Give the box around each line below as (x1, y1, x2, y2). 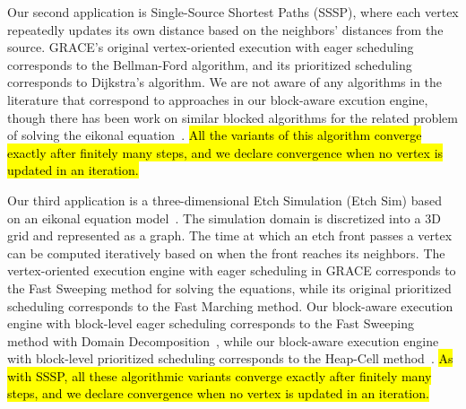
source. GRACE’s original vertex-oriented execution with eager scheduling (7, 38, 414, 57)
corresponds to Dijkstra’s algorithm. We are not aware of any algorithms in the (7, 73, 443, 91)
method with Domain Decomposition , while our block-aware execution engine (7, 331, 439, 350)
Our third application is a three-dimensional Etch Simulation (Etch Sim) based (7, 190, 442, 209)
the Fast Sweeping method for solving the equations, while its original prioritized (7, 278, 452, 297)
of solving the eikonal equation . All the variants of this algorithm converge (7, 126, 422, 144)
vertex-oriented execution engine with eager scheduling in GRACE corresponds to (7, 261, 456, 280)
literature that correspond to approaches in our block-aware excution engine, (7, 90, 428, 109)
